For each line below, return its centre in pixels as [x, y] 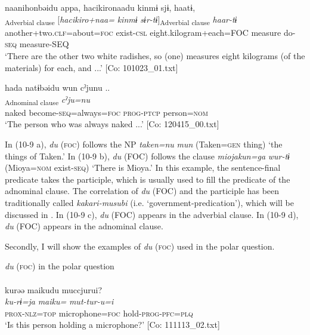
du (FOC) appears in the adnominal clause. [84, 226]
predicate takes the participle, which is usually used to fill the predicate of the [148, 179]
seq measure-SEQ [37, 44]
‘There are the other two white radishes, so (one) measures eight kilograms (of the [155, 55]
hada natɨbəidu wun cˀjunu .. [58, 87]
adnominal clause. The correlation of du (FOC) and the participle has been [142, 191]
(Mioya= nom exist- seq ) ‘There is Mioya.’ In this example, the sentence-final [143, 167]
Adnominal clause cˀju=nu [47, 100]
